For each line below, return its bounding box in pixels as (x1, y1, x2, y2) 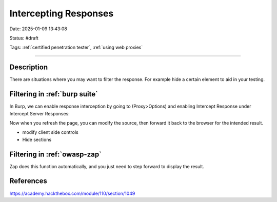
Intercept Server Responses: (9, 110, 70, 116)
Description (9, 63, 48, 72)
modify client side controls (22, 129, 79, 135)
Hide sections (22, 136, 52, 143)
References (9, 177, 47, 186)
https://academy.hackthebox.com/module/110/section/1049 (9, 190, 135, 196)
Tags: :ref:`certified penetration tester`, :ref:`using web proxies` (9, 44, 143, 51)
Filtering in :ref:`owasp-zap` (9, 150, 102, 158)
